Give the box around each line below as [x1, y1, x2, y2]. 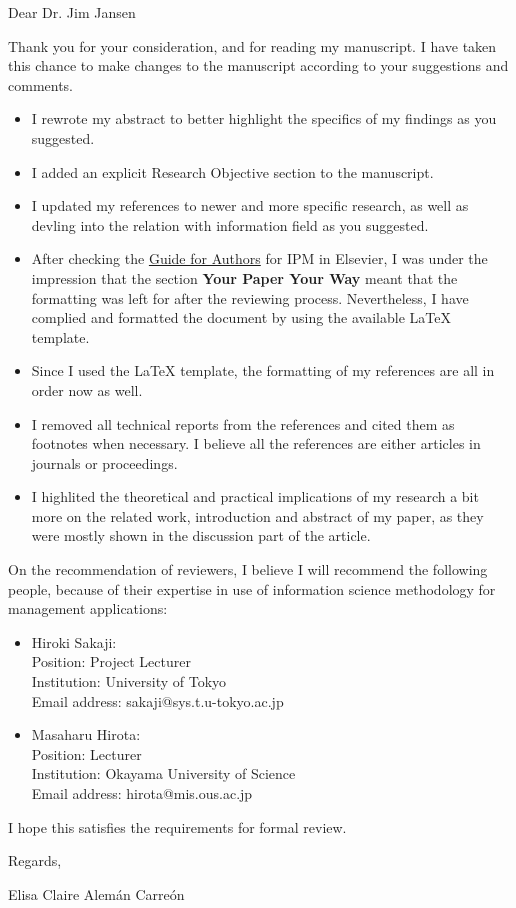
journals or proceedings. [31, 452, 178, 473]
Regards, [8, 850, 62, 871]
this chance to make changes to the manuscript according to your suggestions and [8, 55, 509, 76]
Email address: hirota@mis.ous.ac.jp [31, 783, 253, 803]
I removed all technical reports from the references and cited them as [31, 413, 455, 434]
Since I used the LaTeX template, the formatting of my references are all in [31, 360, 495, 381]
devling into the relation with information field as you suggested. [31, 214, 429, 235]
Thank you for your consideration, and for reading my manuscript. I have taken [8, 35, 497, 56]
